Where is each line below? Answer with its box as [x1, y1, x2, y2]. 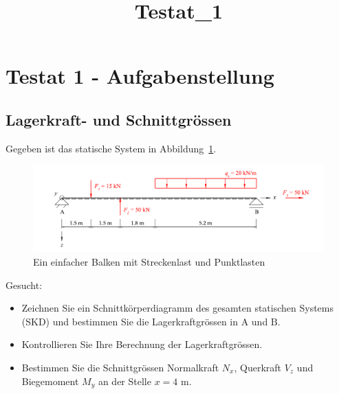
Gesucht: [6, 277, 43, 292]
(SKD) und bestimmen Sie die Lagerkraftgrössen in [21, 314, 238, 328]
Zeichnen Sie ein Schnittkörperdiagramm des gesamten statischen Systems [21, 301, 334, 315]
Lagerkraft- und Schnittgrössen [6, 108, 232, 130]
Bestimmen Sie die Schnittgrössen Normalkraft [21, 360, 219, 375]
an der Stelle [98, 373, 151, 388]
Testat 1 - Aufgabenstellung [6, 62, 274, 90]
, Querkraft [234, 360, 282, 375]
